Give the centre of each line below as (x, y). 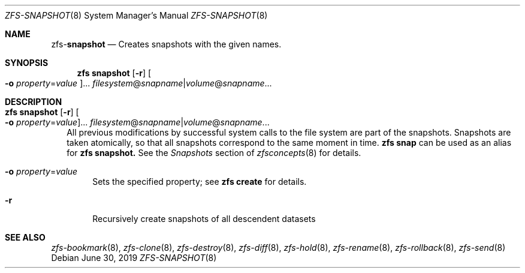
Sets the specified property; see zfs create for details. (200, 181)
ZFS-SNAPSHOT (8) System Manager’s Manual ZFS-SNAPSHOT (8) (136, 15)
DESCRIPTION (34, 102)
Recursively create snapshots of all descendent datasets (204, 219)
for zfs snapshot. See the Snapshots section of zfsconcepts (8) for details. (214, 153)
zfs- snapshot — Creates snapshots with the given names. (166, 44)
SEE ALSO (25, 237)
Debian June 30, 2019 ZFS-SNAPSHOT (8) (134, 258)
